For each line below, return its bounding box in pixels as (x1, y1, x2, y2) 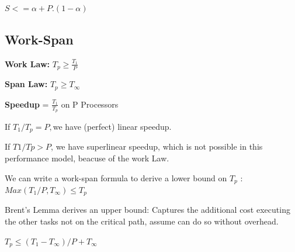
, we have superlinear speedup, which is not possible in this (51, 140, 263, 153)
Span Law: (5, 78, 48, 90)
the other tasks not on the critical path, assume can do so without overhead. (5, 215, 279, 227)
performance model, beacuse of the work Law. (5, 151, 169, 164)
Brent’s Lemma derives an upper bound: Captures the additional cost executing (5, 203, 290, 216)
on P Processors (61, 98, 119, 110)
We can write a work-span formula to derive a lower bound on (5, 171, 227, 184)
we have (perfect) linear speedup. (53, 120, 172, 132)
